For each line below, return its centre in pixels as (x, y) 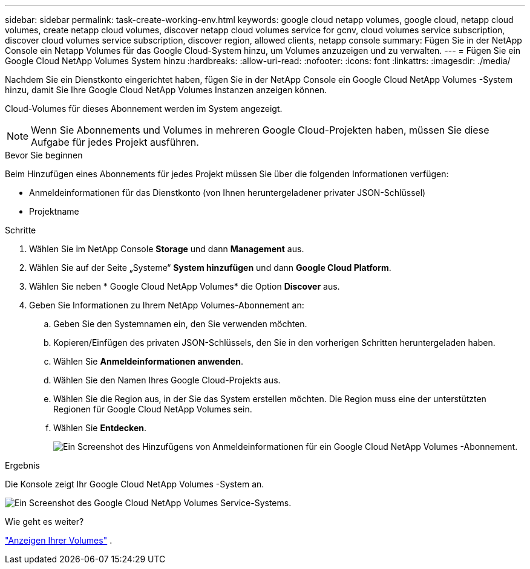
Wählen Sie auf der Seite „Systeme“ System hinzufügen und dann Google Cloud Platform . (210, 268)
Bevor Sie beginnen (44, 155)
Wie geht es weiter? (44, 522)
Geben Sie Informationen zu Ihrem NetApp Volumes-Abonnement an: (167, 305)
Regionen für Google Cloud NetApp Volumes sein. (153, 409)
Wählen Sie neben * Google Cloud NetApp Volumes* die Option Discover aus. (185, 286)
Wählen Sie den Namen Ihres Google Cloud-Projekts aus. (167, 380)
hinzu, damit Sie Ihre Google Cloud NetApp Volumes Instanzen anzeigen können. (166, 90)
